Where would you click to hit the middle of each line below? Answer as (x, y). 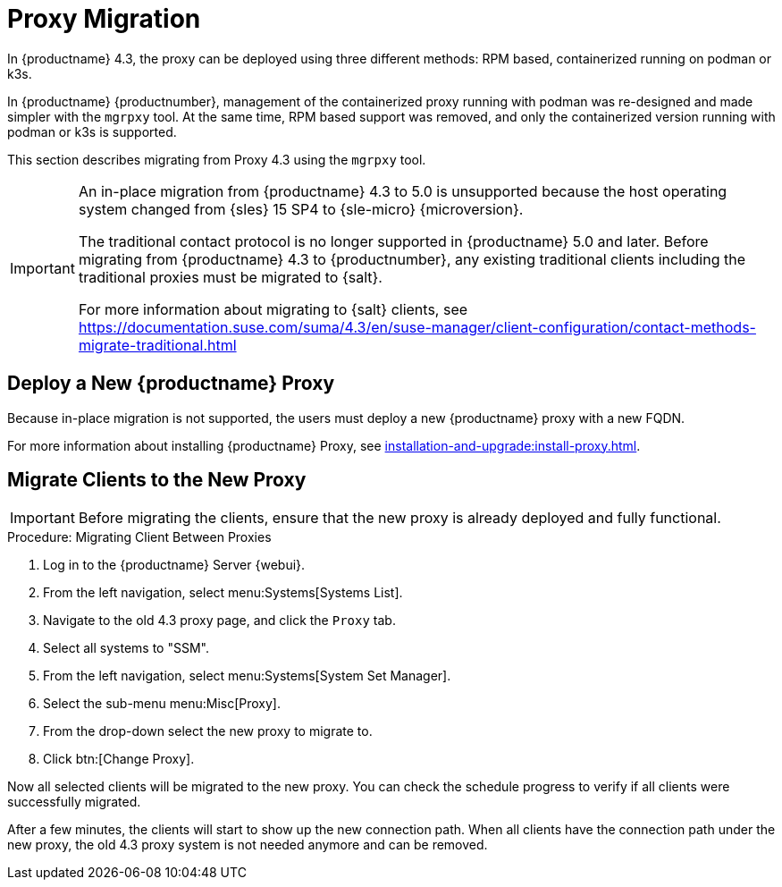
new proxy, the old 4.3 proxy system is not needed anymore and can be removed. (248, 845)
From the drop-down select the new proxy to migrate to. (208, 731)
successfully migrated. (74, 802)
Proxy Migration (104, 19)
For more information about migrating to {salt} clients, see (273, 309)
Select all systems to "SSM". (126, 648)
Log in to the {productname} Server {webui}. (174, 565)
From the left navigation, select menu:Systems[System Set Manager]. (247, 676)
